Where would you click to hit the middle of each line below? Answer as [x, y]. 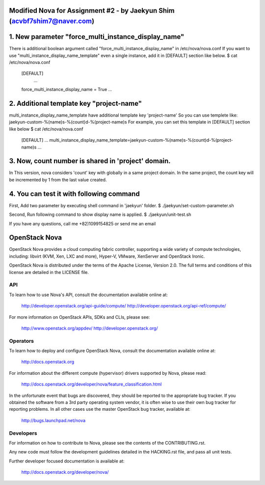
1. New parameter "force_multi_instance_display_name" [97, 37]
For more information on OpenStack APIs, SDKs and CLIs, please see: [79, 317]
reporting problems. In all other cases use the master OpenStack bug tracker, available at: [100, 409]
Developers [23, 433]
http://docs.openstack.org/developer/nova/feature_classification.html [92, 384]
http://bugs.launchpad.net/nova [53, 420]
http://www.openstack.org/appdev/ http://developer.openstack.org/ [90, 328]
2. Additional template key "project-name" [76, 103]
